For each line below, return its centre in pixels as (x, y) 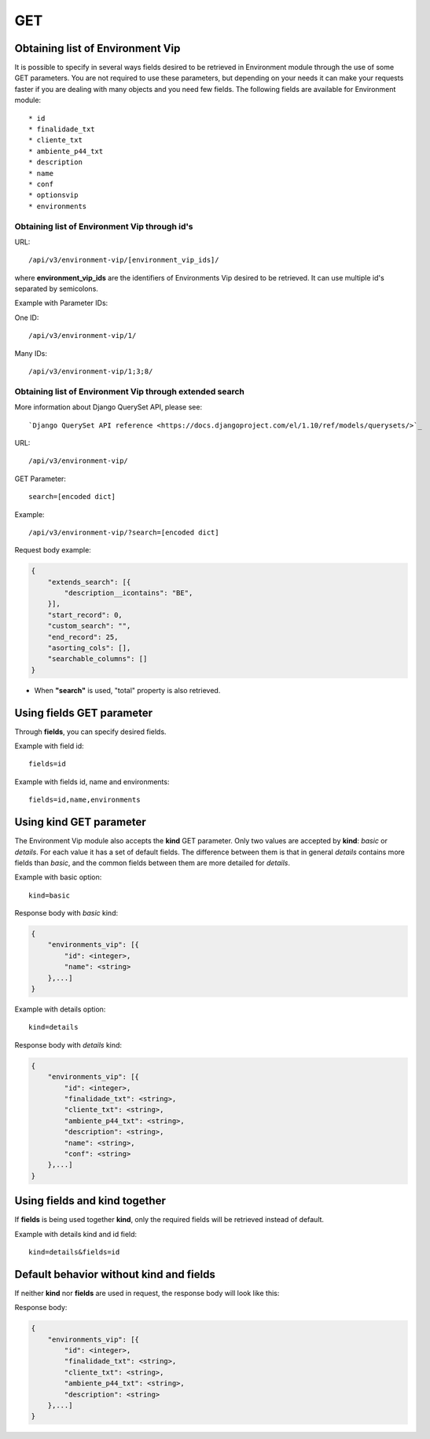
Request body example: (53, 550)
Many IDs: (31, 353)
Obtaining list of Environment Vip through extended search (130, 391)
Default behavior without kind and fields (115, 1274)
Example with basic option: (58, 877)
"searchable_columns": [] (97, 659)
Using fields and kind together (90, 1201)
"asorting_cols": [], (89, 648)
